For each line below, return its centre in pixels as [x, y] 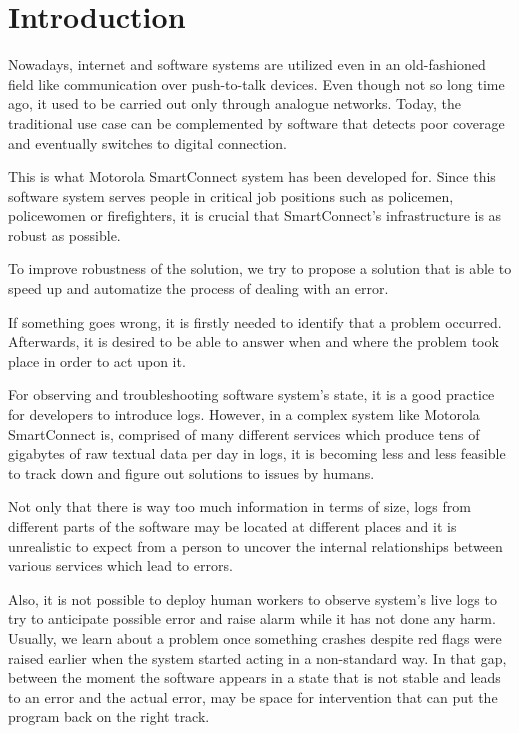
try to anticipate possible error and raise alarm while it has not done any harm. [252, 618]
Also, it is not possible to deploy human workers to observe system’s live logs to [252, 598]
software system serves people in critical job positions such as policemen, [231, 195]
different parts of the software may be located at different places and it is [232, 526]
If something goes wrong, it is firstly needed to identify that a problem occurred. [255, 321]
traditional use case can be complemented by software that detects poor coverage [256, 122]
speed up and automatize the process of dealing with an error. [198, 288]
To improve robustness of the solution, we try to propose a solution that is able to [260, 268]
